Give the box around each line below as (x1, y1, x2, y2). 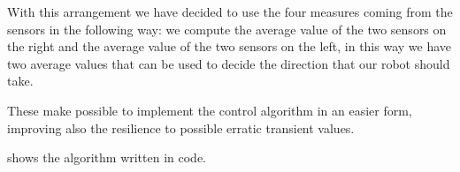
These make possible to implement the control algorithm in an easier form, (7, 101, 412, 119)
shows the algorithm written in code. (7, 148, 207, 167)
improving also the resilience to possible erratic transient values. (7, 118, 355, 137)
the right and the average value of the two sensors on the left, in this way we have (7, 37, 452, 56)
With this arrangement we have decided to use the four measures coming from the (7, 3, 453, 20)
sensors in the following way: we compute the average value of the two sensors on (7, 19, 447, 38)
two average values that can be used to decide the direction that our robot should (7, 54, 450, 72)
